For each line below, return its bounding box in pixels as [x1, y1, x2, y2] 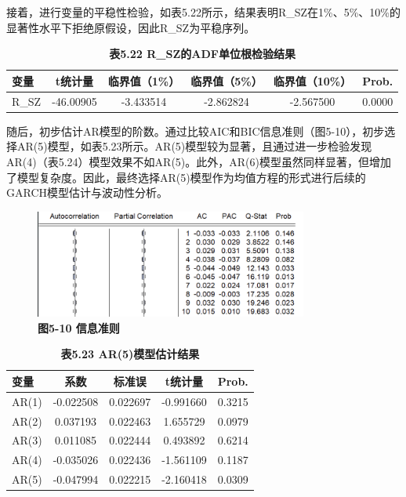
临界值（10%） [273, 72, 352, 89]
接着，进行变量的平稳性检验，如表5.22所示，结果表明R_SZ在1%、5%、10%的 [6, 4, 401, 20]
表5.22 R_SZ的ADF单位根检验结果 [109, 45, 295, 62]
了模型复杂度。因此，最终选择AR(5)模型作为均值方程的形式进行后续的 [6, 169, 366, 185]
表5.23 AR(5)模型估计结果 [60, 346, 200, 362]
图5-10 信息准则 [38, 319, 120, 336]
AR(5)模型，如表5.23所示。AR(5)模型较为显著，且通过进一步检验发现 [16, 138, 372, 154]
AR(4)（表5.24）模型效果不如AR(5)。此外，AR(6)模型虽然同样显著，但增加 [6, 153, 391, 169]
